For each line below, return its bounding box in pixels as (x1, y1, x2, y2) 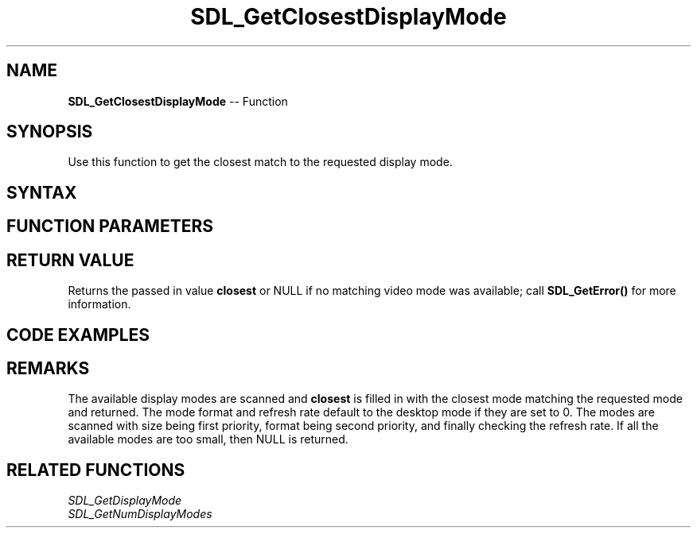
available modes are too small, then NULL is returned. (68, 432, 348, 447)
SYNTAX (6, 182, 77, 203)
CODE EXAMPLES (6, 324, 150, 345)
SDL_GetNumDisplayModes (68, 507, 212, 521)
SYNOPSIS (6, 122, 93, 142)
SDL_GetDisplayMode (68, 493, 182, 508)
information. (68, 297, 131, 311)
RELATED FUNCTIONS (6, 459, 185, 480)
